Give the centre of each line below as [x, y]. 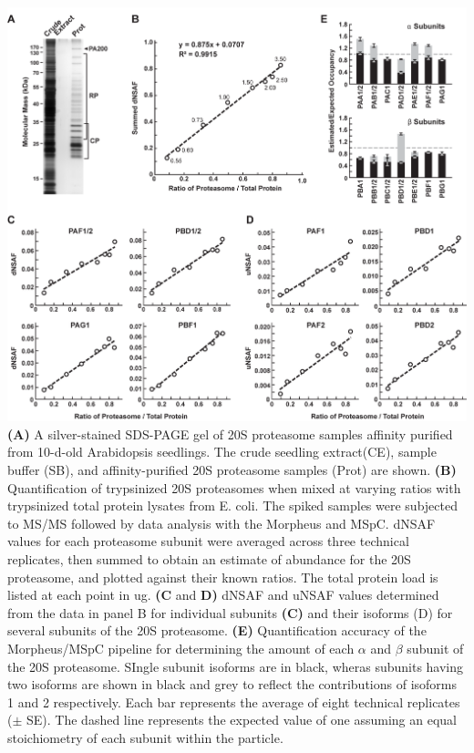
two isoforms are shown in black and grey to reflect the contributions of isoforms [232, 684]
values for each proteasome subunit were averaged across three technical [208, 541]
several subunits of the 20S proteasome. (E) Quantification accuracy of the [217, 630]
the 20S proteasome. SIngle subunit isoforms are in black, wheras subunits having [236, 666]
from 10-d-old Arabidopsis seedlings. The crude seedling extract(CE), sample [222, 452]
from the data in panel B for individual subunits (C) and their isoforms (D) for [230, 612]
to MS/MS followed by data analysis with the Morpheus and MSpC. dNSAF [222, 523]
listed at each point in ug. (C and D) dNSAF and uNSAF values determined [223, 595]
